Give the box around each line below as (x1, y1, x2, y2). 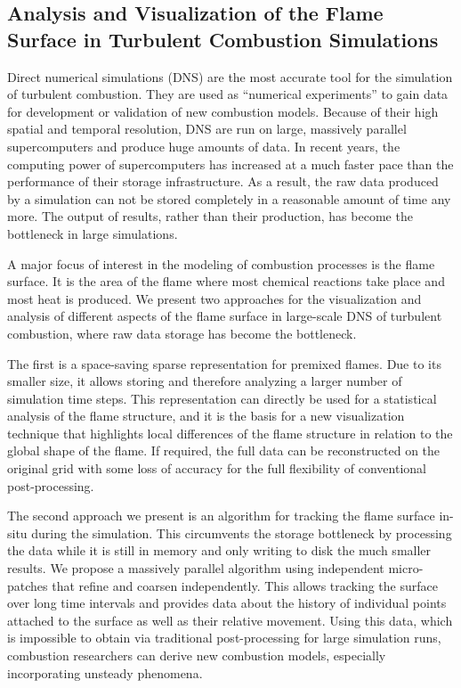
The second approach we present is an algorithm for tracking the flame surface (7, 506, 435, 525)
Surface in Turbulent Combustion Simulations (7, 25, 439, 53)
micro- (388, 559, 424, 577)
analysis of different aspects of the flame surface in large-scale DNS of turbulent (7, 307, 442, 325)
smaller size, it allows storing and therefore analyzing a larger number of (7, 372, 402, 390)
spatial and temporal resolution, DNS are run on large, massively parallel (7, 119, 407, 138)
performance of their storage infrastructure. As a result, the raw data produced (7, 172, 439, 191)
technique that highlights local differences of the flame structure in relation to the (7, 423, 453, 442)
